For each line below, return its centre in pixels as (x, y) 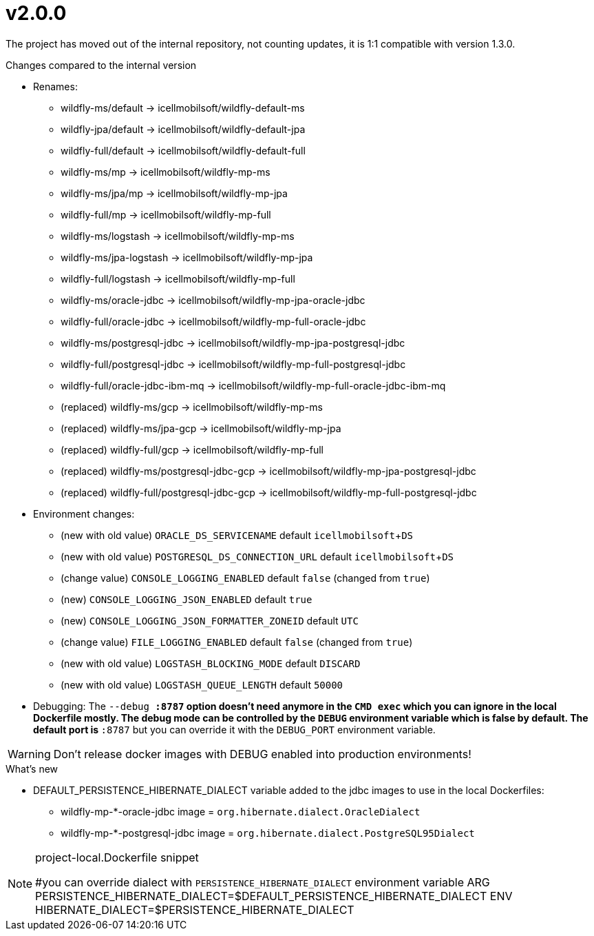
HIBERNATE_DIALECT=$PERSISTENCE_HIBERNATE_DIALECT (195, 909)
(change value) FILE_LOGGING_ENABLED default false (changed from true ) (237, 642)
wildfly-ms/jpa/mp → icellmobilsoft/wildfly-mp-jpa (174, 193)
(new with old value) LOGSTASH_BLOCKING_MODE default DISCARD (211, 663)
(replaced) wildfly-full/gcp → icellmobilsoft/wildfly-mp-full (192, 449)
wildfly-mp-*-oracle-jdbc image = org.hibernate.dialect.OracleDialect (241, 811)
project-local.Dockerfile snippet (117, 857)
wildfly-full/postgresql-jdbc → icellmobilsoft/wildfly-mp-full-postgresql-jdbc (233, 364)
